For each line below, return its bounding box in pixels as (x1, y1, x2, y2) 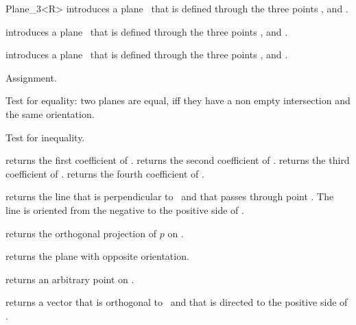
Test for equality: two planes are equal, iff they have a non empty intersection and (5, 93, 351, 108)
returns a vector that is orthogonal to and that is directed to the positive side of (5, 295, 348, 309)
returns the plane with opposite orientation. (5, 249, 189, 263)
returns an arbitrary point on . (5, 272, 134, 286)
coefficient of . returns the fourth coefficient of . (5, 166, 204, 180)
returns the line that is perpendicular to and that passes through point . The (5, 189, 334, 204)
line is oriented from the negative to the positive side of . (5, 202, 244, 217)
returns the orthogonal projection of (5, 226, 156, 240)
